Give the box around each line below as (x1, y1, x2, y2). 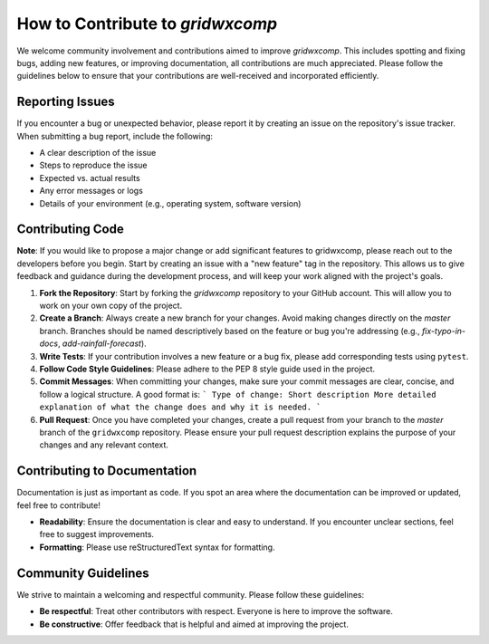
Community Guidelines (16, 565, 149, 581)
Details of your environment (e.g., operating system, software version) (39, 197, 302, 208)
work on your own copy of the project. (39, 300, 183, 312)
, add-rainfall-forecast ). (57, 338, 147, 349)
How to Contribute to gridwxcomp (16, 14, 278, 34)
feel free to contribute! (16, 499, 101, 511)
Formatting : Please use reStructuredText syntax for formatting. (39, 542, 275, 553)
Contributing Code (16, 222, 124, 237)
